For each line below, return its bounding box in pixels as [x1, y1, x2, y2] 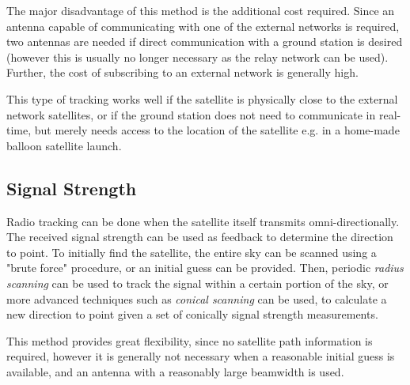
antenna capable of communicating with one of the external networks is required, [6, 17, 400, 34]
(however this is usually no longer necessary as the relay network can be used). [6, 48, 389, 65]
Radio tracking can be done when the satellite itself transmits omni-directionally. [6, 213, 400, 229]
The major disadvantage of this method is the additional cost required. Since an [6, 2, 395, 18]
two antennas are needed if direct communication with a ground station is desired [6, 33, 403, 50]
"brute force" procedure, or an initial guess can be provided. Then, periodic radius [6, 259, 404, 276]
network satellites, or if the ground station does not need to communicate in [6, 106, 376, 123]
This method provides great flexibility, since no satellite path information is [6, 332, 373, 349]
